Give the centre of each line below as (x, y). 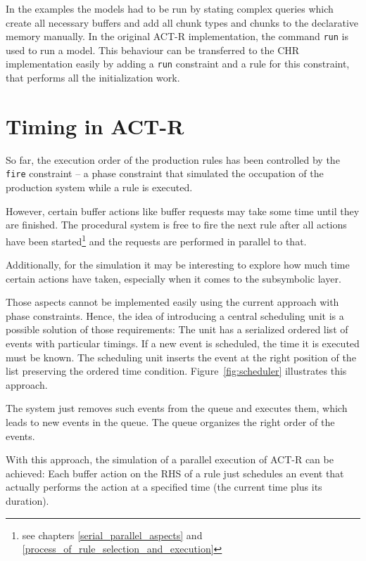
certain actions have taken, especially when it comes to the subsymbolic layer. (173, 278)
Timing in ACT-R (95, 125)
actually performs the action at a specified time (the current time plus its (164, 487)
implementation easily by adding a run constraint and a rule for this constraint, (178, 64)
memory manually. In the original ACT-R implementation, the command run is (177, 36)
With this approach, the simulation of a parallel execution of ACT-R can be (170, 459)
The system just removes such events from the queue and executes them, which (177, 408)
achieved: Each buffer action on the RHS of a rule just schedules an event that (175, 473)
